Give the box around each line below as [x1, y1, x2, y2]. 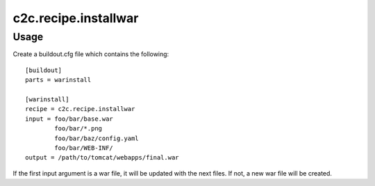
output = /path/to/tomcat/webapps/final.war [25, 153, 180, 162]
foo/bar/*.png [54, 125, 103, 133]
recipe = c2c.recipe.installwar [25, 105, 135, 113]
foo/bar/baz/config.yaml [54, 134, 139, 142]
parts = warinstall [25, 76, 92, 84]
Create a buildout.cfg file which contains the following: [12, 50, 169, 58]
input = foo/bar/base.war [25, 115, 114, 123]
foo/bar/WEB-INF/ [54, 144, 114, 152]
